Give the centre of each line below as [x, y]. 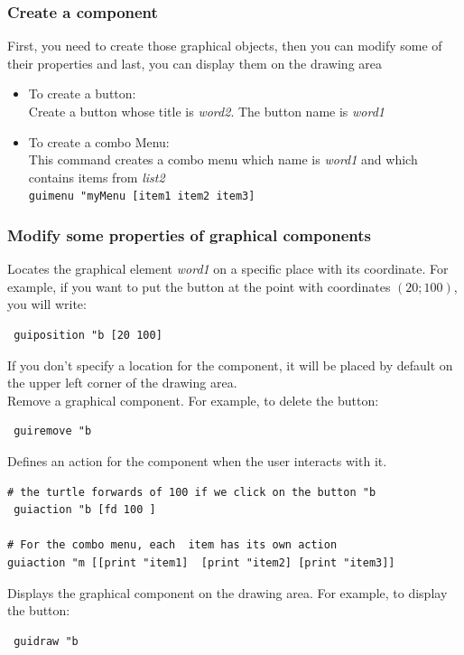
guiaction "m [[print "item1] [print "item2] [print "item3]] [201, 562]
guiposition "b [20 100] [88, 336]
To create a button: [82, 94]
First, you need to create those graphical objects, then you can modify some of [225, 46]
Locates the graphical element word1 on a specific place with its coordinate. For [228, 269]
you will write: [47, 304]
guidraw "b [46, 641]
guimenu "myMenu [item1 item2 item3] [142, 196]
